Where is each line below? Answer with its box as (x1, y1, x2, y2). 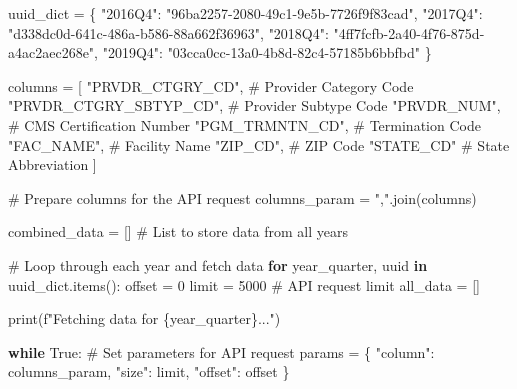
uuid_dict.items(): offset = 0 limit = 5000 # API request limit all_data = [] (8, 274, 480, 295)
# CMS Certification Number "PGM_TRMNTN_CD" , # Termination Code (8, 114, 481, 135)
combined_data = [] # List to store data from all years (8, 221, 349, 242)
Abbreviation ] (8, 154, 97, 175)
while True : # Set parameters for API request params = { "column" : (8, 341, 435, 362)
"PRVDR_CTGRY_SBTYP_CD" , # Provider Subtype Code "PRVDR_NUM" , (8, 95, 501, 116)
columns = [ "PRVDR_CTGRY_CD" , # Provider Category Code (8, 75, 414, 96)
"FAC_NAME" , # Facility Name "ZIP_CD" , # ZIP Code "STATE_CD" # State (8, 134, 510, 155)
